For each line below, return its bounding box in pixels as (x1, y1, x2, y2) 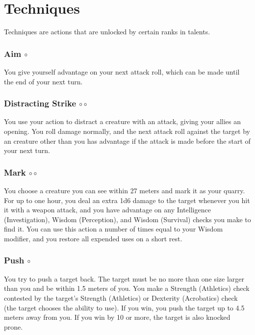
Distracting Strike (4, 97, 76, 109)
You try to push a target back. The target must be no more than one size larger (4, 273, 245, 283)
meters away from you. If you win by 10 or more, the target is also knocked (4, 312, 230, 322)
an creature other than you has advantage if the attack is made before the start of (4, 135, 251, 146)
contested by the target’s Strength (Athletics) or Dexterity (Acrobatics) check (4, 292, 238, 303)
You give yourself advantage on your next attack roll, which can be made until (4, 66, 240, 77)
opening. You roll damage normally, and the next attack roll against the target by (4, 126, 250, 136)
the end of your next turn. (4, 76, 83, 86)
